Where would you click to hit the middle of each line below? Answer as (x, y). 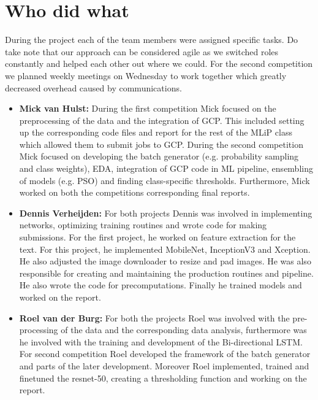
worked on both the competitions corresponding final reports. (134, 192)
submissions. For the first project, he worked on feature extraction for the (157, 237)
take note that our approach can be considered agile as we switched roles (142, 51)
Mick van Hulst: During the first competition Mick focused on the (148, 108)
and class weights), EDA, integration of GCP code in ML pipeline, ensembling (166, 168)
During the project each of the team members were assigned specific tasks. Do (152, 40)
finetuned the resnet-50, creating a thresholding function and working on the (163, 378)
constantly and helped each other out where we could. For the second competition (159, 63)
